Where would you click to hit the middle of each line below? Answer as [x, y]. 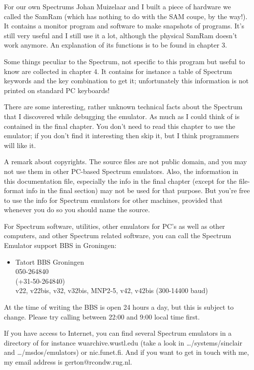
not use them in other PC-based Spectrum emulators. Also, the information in [121, 171]
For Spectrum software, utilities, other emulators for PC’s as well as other [115, 226]
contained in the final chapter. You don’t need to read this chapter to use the [120, 126]
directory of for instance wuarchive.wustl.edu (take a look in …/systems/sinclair [123, 342]
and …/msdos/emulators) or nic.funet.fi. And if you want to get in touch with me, [127, 352]
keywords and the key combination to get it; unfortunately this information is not [126, 81]
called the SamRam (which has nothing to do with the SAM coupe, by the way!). [126, 16]
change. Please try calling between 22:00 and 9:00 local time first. [102, 316]
